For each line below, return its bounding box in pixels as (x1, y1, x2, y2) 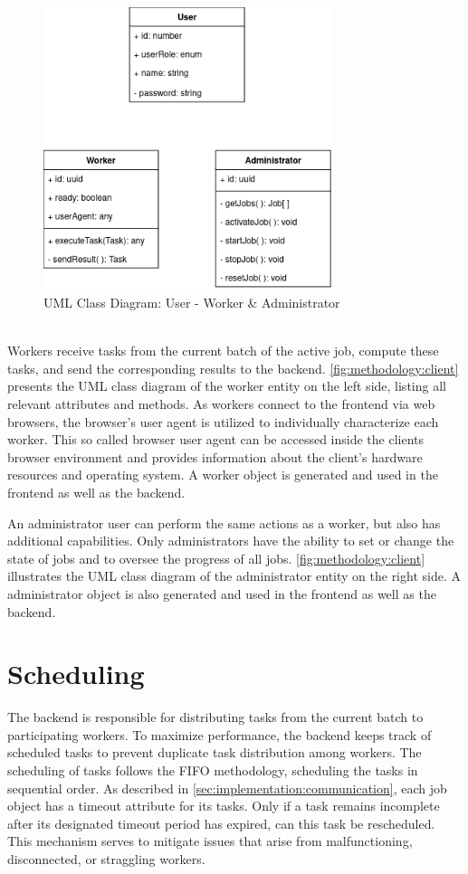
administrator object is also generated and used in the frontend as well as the (7, 584, 436, 603)
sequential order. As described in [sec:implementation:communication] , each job (7, 778, 447, 797)
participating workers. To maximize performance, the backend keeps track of (7, 725, 432, 744)
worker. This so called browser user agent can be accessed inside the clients (7, 430, 424, 449)
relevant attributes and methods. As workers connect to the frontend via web (7, 394, 435, 413)
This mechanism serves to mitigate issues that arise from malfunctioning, (7, 831, 413, 850)
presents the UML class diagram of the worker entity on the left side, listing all (7, 376, 446, 395)
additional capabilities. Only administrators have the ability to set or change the (7, 531, 454, 550)
